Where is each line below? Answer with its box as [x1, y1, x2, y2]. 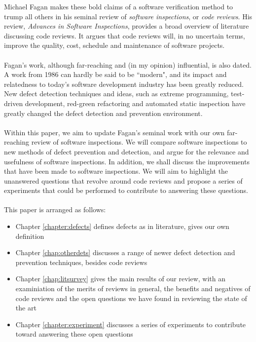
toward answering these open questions [15, 329, 133, 339]
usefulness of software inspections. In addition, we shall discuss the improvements [4, 156, 250, 166]
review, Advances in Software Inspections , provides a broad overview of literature [4, 21, 249, 31]
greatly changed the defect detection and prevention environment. [4, 108, 203, 118]
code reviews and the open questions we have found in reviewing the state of [15, 293, 247, 303]
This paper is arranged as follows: [4, 204, 106, 215]
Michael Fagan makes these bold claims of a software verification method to [4, 1, 233, 11]
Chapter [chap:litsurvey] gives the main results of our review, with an [15, 273, 225, 284]
